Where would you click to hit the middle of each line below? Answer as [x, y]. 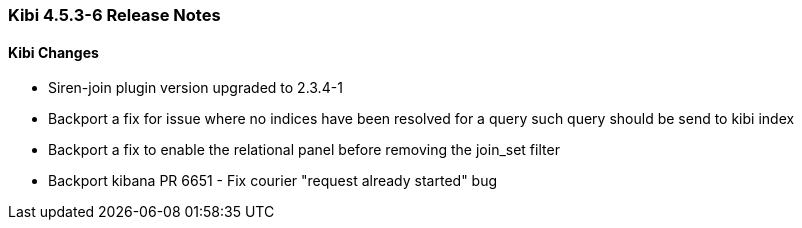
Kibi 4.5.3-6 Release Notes [114, 15]
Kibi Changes [53, 52]
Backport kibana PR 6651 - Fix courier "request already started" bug [273, 181]
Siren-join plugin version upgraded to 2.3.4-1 [195, 88]
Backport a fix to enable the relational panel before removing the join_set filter [304, 150]
